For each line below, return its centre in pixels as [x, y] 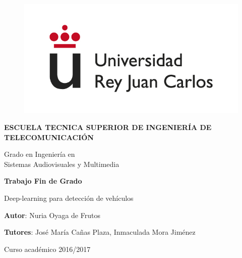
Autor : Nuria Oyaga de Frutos [52, 215]
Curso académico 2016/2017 [47, 249]
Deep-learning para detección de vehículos [69, 198]
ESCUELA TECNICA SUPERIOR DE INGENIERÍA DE [108, 127]
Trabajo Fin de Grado [43, 181]
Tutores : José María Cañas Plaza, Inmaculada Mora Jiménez [100, 232]
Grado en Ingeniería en [40, 154]
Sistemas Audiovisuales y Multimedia [62, 164]
